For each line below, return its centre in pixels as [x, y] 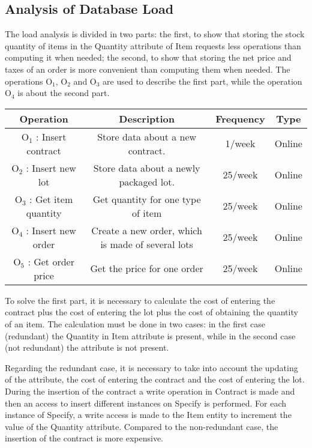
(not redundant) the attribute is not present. [87, 347]
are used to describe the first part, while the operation [202, 81]
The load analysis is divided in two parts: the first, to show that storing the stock [155, 34]
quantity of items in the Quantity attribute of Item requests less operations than [153, 45]
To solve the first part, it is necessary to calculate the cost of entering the [140, 300]
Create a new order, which [147, 230]
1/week [240, 144]
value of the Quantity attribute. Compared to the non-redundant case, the [142, 426]
